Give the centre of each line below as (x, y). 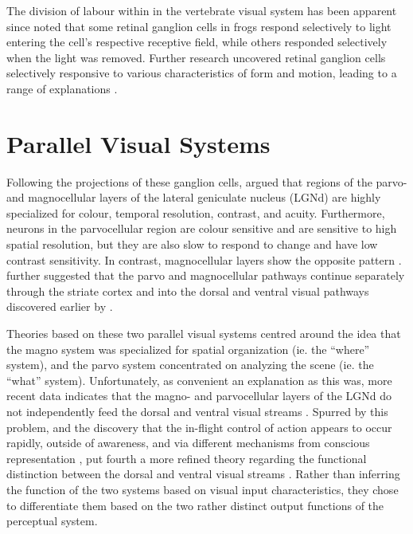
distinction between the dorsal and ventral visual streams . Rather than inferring (203, 474)
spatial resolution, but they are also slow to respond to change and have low (192, 244)
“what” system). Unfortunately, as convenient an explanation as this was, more (199, 380)
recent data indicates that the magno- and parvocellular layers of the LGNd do (199, 396)
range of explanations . (62, 88)
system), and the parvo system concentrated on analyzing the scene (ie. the (190, 365)
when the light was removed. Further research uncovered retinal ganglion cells (196, 57)
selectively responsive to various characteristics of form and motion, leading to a (202, 73)
